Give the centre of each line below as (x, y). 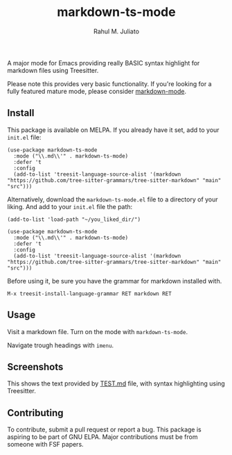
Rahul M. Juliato (116, 31)
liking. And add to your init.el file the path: (70, 206)
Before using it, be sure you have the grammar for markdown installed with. (115, 281)
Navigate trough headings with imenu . (61, 345)
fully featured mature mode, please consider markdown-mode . (97, 91)
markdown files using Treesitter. (53, 70)
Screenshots (35, 366)
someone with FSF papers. (46, 445)
